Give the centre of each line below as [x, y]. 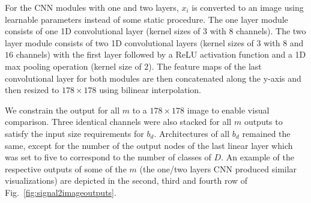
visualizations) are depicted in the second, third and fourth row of [126, 180]
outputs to [263, 122]
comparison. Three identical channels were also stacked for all [118, 122]
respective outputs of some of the [66, 168]
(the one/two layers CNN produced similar [218, 168]
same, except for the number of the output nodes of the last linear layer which [149, 145]
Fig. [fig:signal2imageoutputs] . [61, 192]
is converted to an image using [248, 7]
